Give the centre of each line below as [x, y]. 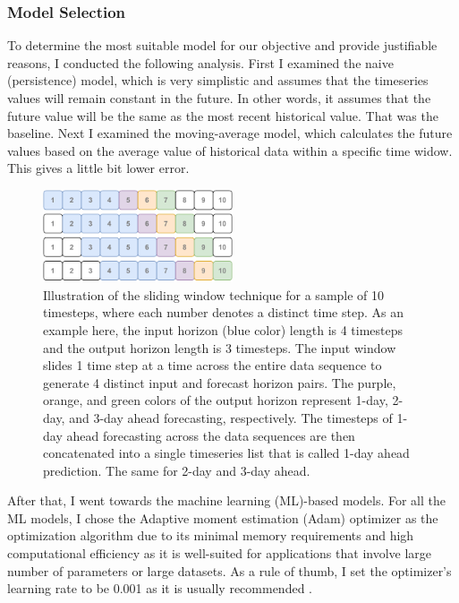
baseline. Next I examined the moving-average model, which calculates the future [230, 133]
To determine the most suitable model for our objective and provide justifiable [222, 45]
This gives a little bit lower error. [98, 168]
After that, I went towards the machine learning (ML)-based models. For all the [226, 500]
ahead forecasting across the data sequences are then [211, 435]
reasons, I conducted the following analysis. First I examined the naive [200, 62]
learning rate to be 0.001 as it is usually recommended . [160, 588]
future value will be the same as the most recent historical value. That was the [223, 115]
